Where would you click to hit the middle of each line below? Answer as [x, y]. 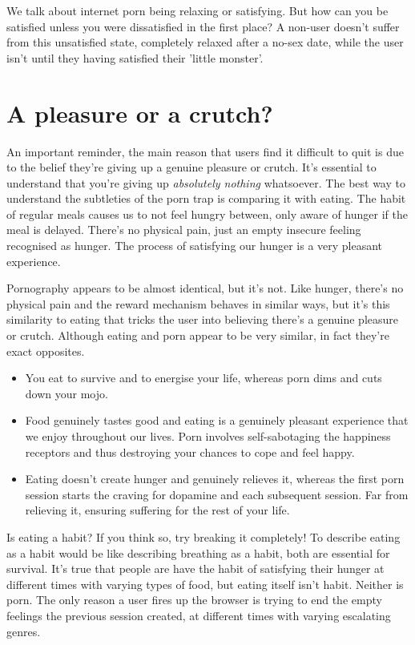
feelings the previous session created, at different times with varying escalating [199, 615]
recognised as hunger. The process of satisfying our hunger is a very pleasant [195, 246]
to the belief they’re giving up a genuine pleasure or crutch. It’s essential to [191, 167]
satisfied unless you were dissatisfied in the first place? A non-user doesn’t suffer [203, 26]
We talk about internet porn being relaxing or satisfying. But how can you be [197, 10]
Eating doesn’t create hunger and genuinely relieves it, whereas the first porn [215, 479]
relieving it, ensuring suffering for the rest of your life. [157, 510]
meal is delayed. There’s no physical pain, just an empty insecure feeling [184, 230]
